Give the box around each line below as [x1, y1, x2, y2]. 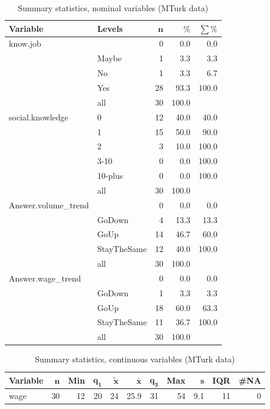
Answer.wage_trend [9, 271, 81, 284]
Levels [97, 22, 123, 34]
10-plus [97, 169, 123, 182]
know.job [9, 37, 41, 50]
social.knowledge [9, 110, 68, 123]
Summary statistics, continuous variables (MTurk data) [35, 353, 235, 365]
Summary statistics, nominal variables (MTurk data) [18, 2, 209, 14]
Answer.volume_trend [9, 198, 89, 211]
